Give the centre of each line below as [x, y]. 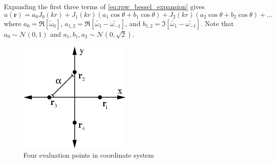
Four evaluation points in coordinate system [89, 155]
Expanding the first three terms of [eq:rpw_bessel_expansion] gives [104, 6]
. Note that [217, 23]
